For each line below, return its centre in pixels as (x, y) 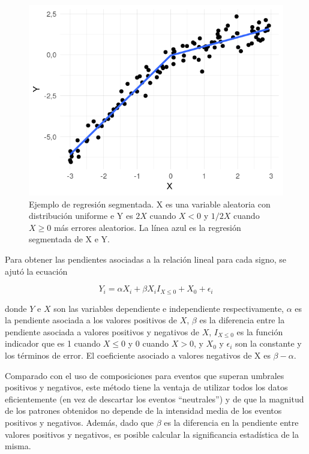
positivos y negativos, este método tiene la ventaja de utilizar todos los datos (146, 387)
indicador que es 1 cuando (53, 343)
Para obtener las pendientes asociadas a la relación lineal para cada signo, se (146, 259)
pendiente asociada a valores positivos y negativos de (102, 331)
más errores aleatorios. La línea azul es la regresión (147, 227)
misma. (18, 446)
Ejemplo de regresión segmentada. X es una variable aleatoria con (150, 204)
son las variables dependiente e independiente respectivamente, (169, 308)
